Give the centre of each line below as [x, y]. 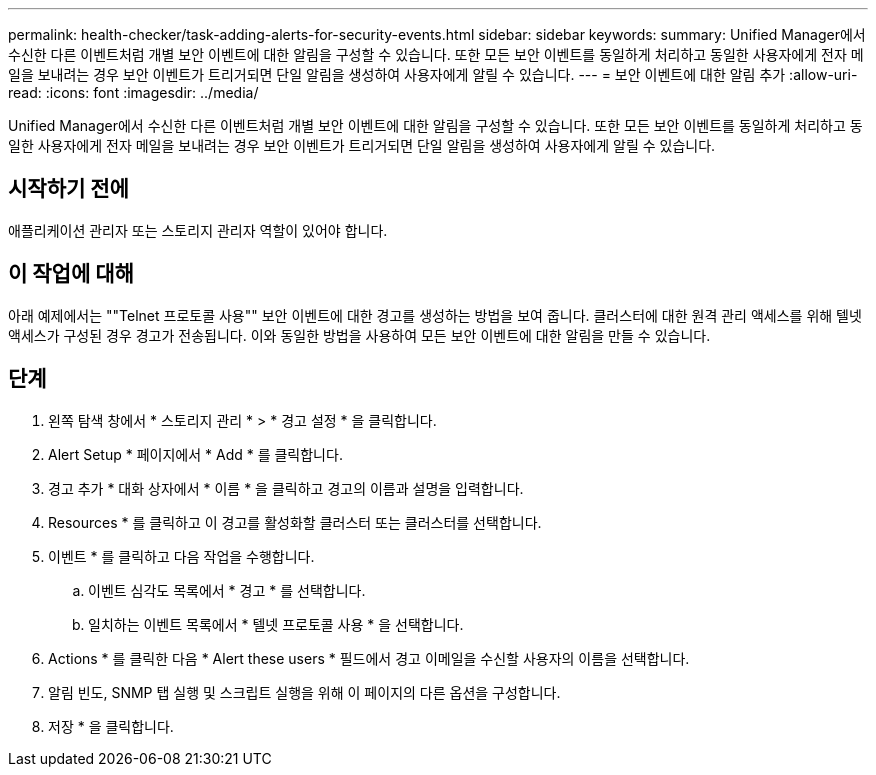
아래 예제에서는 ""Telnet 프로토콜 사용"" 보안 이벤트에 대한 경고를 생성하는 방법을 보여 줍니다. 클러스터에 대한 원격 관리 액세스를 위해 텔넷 [435, 315]
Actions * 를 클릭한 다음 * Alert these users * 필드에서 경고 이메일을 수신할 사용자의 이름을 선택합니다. [369, 658]
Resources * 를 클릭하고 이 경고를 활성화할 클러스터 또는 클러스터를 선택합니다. [295, 522]
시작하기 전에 [68, 189]
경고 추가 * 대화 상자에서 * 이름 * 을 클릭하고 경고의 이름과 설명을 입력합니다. [286, 488]
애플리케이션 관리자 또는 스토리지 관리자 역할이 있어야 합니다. [198, 230]
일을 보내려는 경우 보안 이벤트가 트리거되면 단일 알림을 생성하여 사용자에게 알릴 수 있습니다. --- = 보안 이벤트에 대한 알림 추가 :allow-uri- [433, 74]
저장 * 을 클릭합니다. [111, 726]
